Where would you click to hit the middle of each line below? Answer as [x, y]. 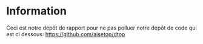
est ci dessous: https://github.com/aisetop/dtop [66, 34]
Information [36, 11]
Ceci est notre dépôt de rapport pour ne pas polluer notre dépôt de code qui [101, 28]
